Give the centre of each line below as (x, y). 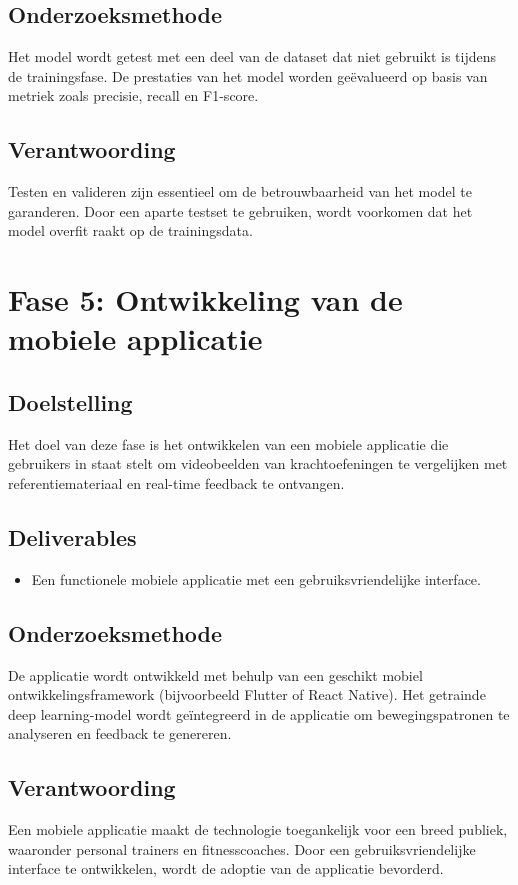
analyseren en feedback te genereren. (120, 733)
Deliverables (72, 536)
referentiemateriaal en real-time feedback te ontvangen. (176, 482)
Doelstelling (70, 401)
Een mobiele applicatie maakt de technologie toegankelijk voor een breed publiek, (258, 829)
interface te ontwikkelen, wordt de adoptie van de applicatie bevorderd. (226, 868)
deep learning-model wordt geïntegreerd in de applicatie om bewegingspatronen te (259, 713)
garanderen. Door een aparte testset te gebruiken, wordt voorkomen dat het (240, 210)
